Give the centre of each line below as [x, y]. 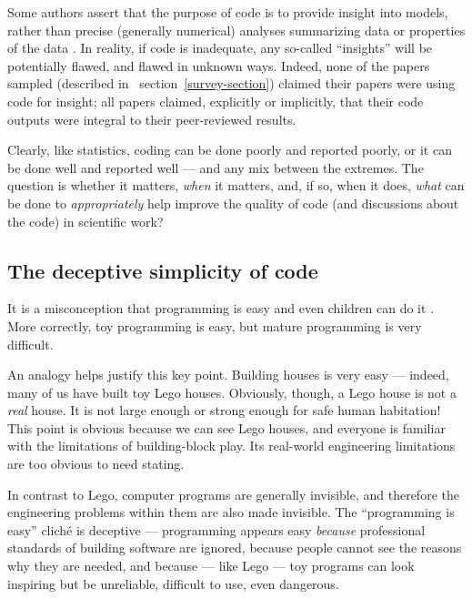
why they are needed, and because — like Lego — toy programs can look [211, 566]
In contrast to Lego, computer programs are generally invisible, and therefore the [233, 494]
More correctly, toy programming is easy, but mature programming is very [215, 325]
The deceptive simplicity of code [163, 270]
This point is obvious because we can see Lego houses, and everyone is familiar [226, 427]
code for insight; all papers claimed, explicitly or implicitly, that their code [216, 101]
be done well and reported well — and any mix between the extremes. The [216, 167]
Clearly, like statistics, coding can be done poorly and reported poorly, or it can [230, 150]
